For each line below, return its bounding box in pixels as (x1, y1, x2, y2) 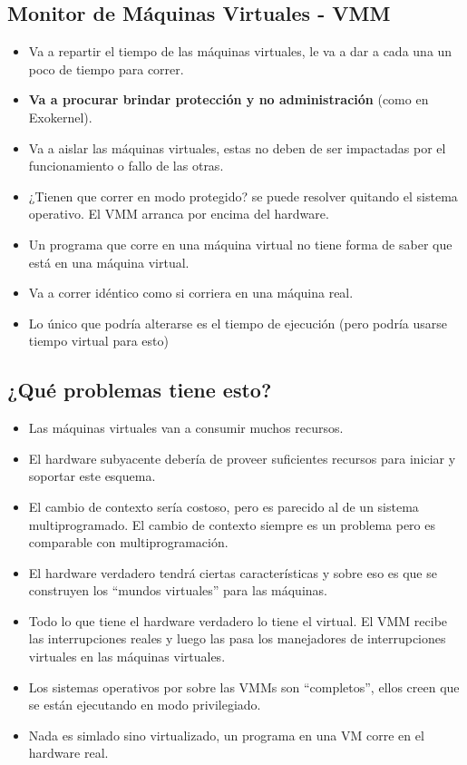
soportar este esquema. (28, 466, 156, 485)
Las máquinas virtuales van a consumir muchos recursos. (28, 418, 344, 437)
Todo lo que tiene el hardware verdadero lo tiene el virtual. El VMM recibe (28, 611, 448, 630)
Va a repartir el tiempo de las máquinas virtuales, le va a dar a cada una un (28, 42, 452, 61)
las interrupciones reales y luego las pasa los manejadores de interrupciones (28, 629, 446, 648)
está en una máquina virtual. (28, 252, 190, 271)
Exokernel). (28, 107, 92, 126)
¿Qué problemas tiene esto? (7, 376, 272, 404)
